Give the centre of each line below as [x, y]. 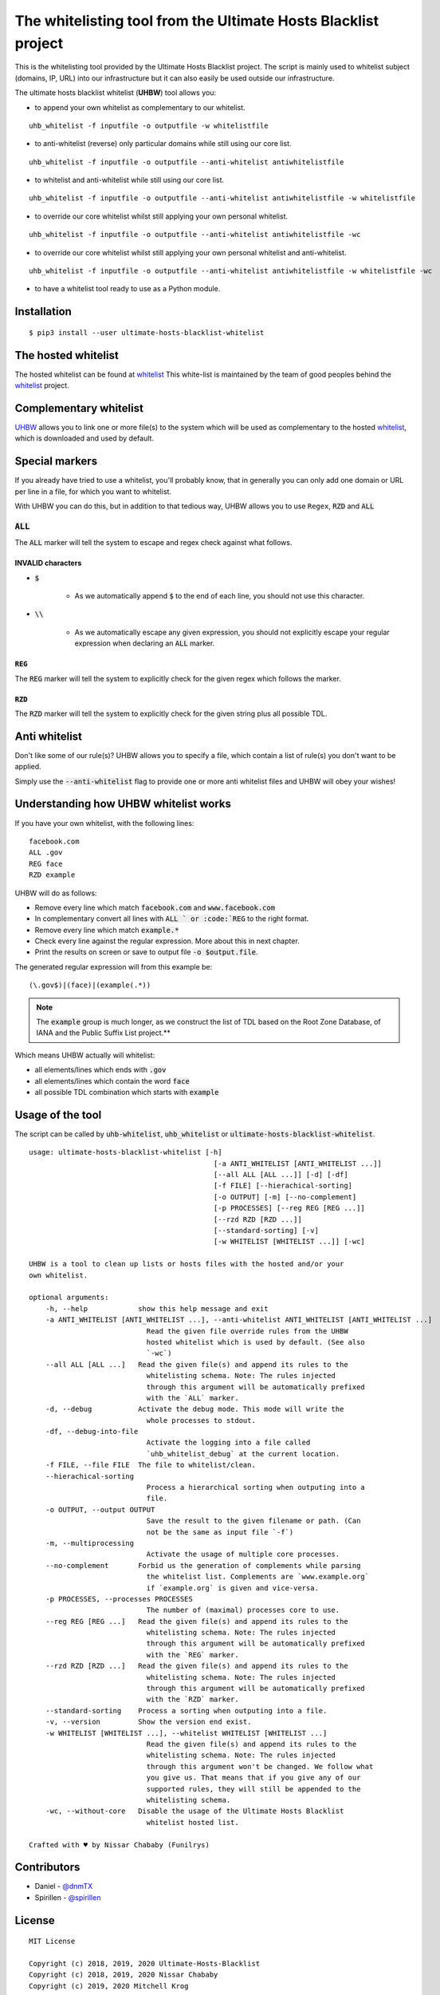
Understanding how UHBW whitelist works [123, 804]
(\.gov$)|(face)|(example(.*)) [90, 985]
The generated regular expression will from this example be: [114, 966]
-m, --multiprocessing [90, 1543]
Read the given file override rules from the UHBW [247, 1331]
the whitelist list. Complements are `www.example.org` [258, 1577]
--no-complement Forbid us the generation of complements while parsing [203, 1565]
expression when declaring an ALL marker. [145, 643]
